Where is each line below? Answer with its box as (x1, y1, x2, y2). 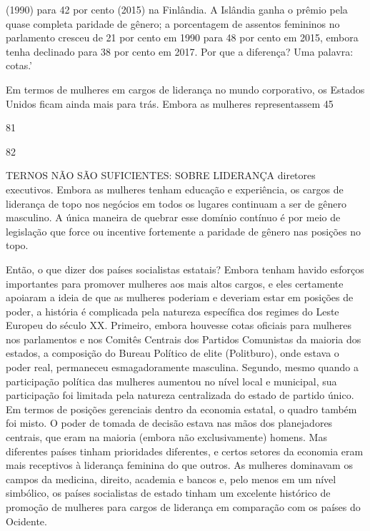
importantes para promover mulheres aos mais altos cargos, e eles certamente (6, 275, 344, 290)
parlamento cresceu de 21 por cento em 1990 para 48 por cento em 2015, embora (6, 30, 359, 45)
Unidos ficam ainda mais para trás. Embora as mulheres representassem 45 (6, 96, 334, 111)
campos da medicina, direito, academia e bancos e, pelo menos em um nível (6, 471, 336, 486)
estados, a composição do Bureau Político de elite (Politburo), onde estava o (6, 345, 339, 360)
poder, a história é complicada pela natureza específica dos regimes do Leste (6, 303, 339, 318)
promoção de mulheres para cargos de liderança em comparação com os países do (6, 500, 361, 514)
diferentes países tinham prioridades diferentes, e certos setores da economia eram (6, 443, 364, 458)
